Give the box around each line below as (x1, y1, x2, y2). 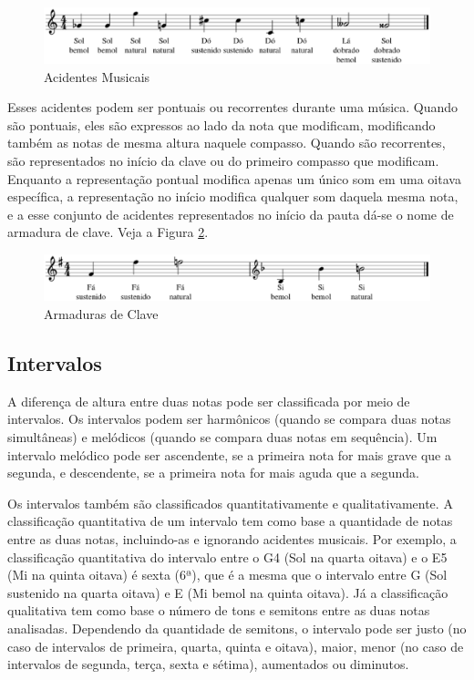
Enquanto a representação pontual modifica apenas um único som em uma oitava (7, 169, 461, 188)
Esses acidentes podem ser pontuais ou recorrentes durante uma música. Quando (7, 98, 459, 117)
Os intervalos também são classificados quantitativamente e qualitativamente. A (7, 493, 453, 512)
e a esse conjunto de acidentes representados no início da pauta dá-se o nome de (7, 204, 454, 223)
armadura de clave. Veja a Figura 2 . (7, 222, 209, 242)
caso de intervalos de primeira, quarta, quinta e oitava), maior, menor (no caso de (7, 636, 464, 655)
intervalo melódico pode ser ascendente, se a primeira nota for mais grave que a (7, 445, 451, 464)
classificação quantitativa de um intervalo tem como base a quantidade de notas (7, 511, 453, 531)
